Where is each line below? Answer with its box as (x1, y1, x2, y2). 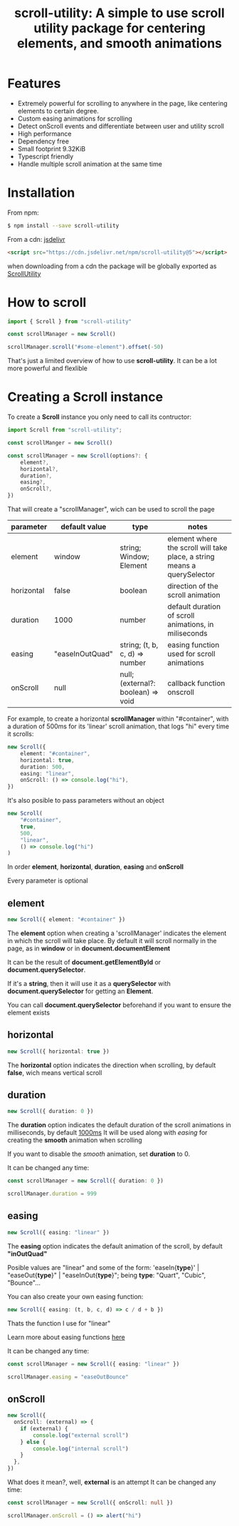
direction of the (166, 581, 219, 591)
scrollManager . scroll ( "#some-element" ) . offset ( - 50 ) (7, 344, 164, 351)
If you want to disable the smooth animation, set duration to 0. (7, 1150, 191, 1159)
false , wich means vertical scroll (7, 1068, 102, 1077)
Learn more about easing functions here (7, 1333, 126, 1341)
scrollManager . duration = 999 (7, 1190, 97, 1198)
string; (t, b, (119, 640, 159, 650)
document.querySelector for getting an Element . (7, 987, 154, 995)
